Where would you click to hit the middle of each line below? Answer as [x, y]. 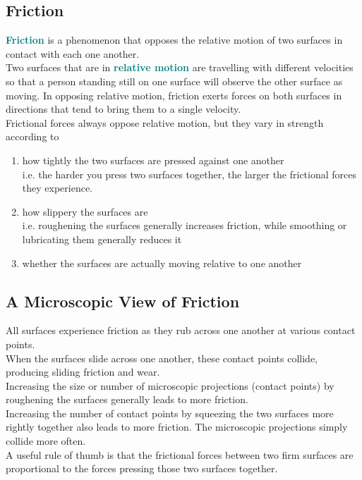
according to [32, 136]
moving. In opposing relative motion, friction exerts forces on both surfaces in [174, 95]
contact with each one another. [73, 53]
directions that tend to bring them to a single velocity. [123, 109]
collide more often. [46, 441]
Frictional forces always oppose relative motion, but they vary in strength [165, 122]
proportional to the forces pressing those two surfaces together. [142, 468]
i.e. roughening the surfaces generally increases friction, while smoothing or [185, 225]
